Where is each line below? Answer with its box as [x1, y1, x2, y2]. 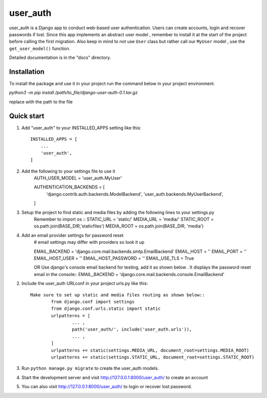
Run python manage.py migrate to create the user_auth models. [21, 365, 159, 371]
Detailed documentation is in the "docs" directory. [9, 55, 111, 60]
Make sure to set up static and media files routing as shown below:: [30, 292, 205, 297]
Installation [9, 67, 44, 76]
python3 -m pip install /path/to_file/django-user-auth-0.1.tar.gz [9, 90, 138, 96]
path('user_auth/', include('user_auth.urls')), [72, 327, 192, 332]
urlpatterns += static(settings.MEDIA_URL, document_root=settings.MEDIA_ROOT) [51, 347, 250, 353]
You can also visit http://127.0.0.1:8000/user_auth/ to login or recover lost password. [21, 384, 192, 390]
